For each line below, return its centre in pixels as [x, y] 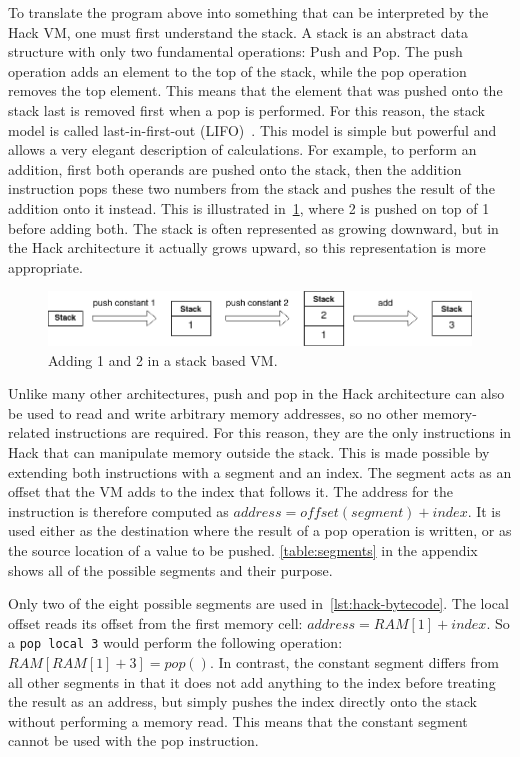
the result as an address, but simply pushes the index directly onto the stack [242, 701]
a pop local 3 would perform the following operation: [175, 642]
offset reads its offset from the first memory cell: [155, 622]
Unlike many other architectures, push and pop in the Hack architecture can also [256, 393]
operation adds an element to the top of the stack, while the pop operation [237, 70]
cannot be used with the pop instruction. [133, 740]
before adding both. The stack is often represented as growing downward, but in [253, 227]
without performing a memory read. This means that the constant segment [238, 720]
